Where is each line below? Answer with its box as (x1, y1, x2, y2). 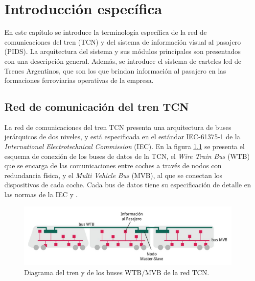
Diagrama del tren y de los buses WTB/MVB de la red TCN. (24, 267, 209, 277)
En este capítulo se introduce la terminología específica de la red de (4, 27, 207, 37)
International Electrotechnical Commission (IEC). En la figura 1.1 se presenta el (4, 141, 245, 152)
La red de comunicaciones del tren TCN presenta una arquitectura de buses (4, 122, 232, 132)
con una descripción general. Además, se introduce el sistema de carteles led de (4, 55, 241, 66)
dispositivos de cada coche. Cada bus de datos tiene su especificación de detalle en (4, 179, 251, 190)
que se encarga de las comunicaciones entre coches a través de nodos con (4, 160, 222, 171)
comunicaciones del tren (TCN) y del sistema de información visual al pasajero (4, 36, 241, 47)
